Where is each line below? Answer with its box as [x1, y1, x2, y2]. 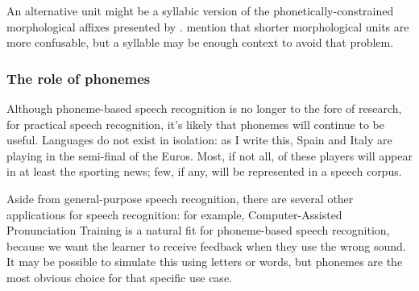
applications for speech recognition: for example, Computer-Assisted [6, 206, 342, 222]
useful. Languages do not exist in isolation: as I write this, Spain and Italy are [6, 131, 392, 148]
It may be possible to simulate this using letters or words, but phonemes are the [6, 253, 403, 270]
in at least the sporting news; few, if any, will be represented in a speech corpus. [6, 163, 402, 180]
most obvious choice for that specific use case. [6, 268, 232, 285]
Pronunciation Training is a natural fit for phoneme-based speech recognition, [6, 222, 390, 239]
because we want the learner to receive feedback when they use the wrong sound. [6, 237, 406, 254]
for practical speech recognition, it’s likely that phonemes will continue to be [6, 115, 384, 132]
